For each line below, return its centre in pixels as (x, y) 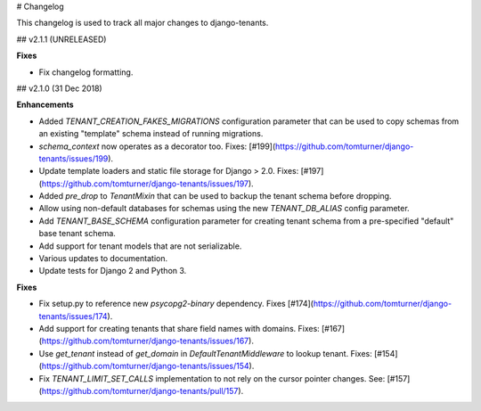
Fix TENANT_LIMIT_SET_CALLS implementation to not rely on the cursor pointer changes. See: (212, 378)
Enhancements (45, 105)
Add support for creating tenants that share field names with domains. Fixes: (179, 328)
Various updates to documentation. (103, 259)
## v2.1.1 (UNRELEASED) (61, 39)
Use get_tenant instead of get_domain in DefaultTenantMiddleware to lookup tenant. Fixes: (206, 353)
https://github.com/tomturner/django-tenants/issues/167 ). (147, 341)
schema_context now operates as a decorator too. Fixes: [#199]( (157, 146)
